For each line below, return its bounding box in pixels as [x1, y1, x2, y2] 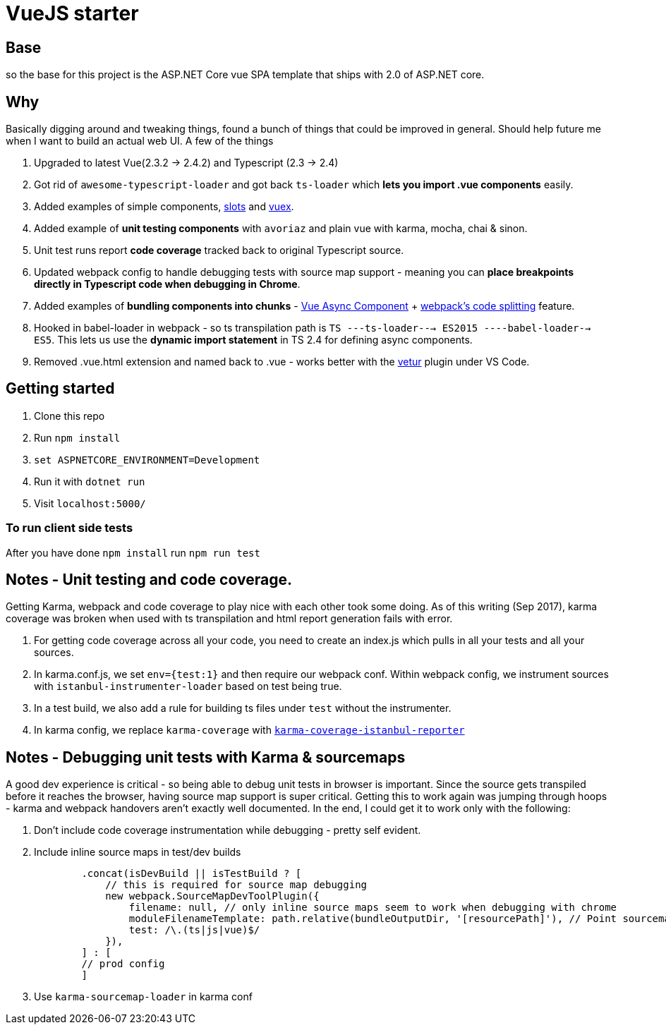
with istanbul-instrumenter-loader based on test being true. [34, 680, 342, 693]
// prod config [81, 958, 165, 970]
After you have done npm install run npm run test [6, 546, 260, 559]
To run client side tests [6, 521, 133, 535]
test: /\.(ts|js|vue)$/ [128, 924, 260, 936]
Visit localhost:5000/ [34, 497, 146, 509]
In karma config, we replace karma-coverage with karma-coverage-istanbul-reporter [34, 724, 465, 737]
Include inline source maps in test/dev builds [34, 846, 241, 859]
